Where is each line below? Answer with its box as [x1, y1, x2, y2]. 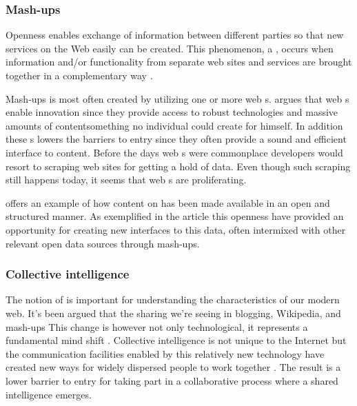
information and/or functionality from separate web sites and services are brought [6, 54, 352, 69]
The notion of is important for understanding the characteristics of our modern [6, 292, 340, 307]
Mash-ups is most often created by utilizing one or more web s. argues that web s [6, 91, 349, 105]
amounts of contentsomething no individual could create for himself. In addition [6, 118, 343, 132]
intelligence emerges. [6, 387, 92, 401]
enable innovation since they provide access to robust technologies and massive [6, 105, 338, 119]
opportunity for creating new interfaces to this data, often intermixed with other [6, 222, 346, 236]
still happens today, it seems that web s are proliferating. [6, 172, 247, 187]
